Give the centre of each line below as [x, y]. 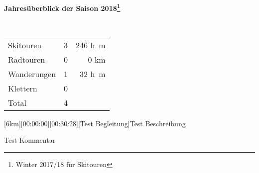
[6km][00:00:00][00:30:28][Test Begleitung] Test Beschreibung [95, 123]
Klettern [23, 88]
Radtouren [27, 59]
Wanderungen [32, 74]
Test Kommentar [30, 140]
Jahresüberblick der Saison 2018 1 [62, 7]
